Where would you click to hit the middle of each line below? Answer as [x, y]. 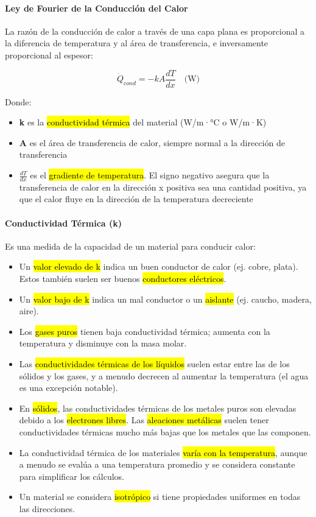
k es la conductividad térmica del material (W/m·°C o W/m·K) [143, 122]
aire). [29, 311]
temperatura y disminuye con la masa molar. [103, 343]
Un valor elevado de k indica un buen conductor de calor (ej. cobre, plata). [159, 266]
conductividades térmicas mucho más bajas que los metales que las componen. [165, 431]
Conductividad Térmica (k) [63, 223]
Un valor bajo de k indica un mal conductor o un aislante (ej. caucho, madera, [165, 299]
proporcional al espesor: [49, 55]
